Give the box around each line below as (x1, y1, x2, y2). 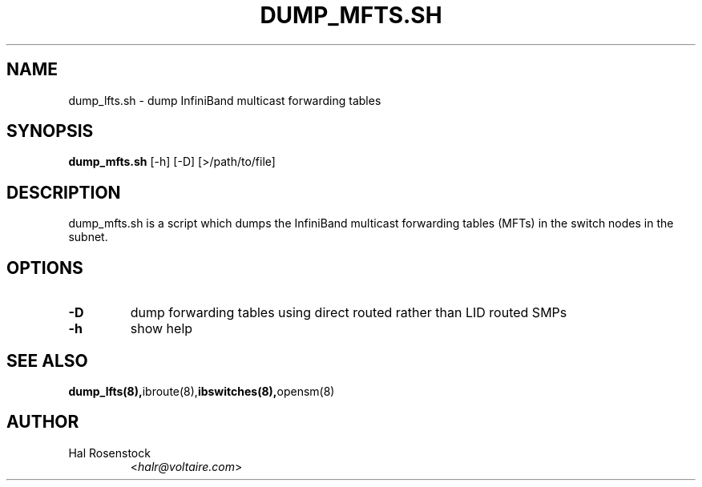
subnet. (68, 230, 108, 244)
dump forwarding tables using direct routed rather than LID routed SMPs (130, 304, 567, 321)
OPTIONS (6, 257, 83, 278)
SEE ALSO (6, 350, 88, 371)
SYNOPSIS (6, 121, 94, 142)
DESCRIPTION (6, 182, 121, 203)
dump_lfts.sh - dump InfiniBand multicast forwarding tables (68, 93, 381, 107)
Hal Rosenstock (68, 445, 151, 460)
